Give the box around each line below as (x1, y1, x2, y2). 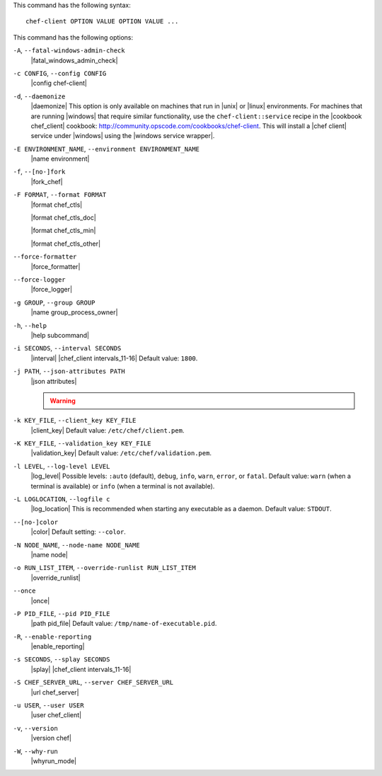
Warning (50, 396, 76, 405)
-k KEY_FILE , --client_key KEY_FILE (13, 416, 137, 425)
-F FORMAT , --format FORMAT (13, 190, 107, 199)
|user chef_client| (30, 711, 81, 719)
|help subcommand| (30, 331, 90, 339)
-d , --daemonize (13, 92, 66, 101)
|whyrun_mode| (30, 757, 77, 765)
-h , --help (13, 321, 47, 329)
